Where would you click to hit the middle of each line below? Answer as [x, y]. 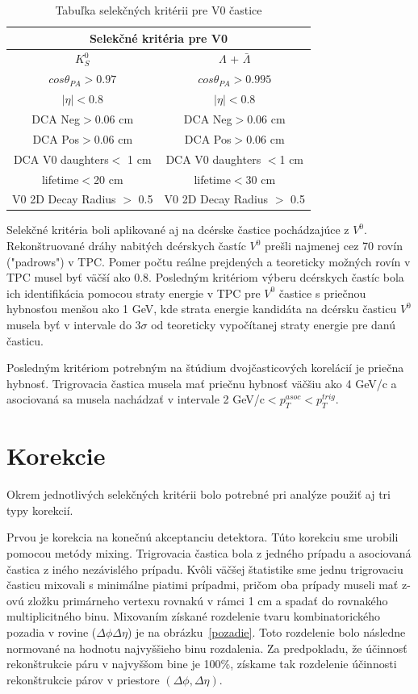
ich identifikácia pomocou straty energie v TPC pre [134, 293]
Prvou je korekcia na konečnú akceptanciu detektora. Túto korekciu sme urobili [203, 537]
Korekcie [56, 456]
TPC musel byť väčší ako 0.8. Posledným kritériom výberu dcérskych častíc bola [205, 277]
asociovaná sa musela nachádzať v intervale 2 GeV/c [136, 399]
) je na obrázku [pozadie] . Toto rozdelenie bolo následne [266, 632]
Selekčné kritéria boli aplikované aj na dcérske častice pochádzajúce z [178, 230]
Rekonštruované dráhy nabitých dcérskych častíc [126, 246]
